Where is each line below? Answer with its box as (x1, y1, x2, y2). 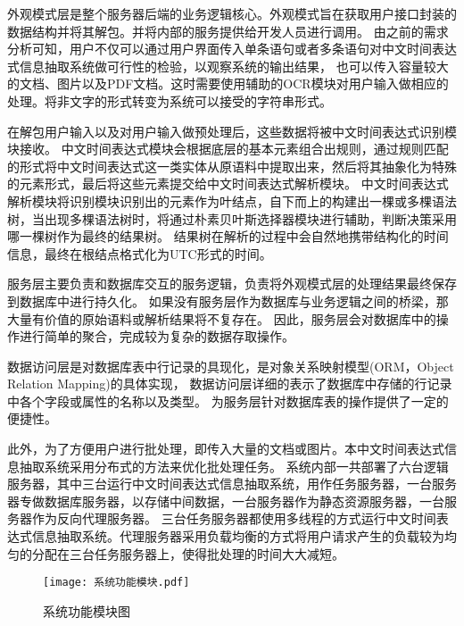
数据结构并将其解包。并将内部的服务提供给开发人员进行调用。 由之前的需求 (7, 21, 449, 40)
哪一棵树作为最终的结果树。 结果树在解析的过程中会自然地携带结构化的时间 (7, 227, 449, 246)
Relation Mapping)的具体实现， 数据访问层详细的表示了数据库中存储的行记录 (7, 374, 452, 393)
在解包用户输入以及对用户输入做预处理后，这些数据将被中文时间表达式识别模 (7, 121, 457, 140)
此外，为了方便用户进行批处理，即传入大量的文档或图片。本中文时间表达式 (7, 439, 444, 458)
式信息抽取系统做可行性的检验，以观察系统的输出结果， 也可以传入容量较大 (7, 56, 449, 75)
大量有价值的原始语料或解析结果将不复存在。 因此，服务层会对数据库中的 (7, 309, 436, 328)
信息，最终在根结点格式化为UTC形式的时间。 (7, 244, 272, 263)
